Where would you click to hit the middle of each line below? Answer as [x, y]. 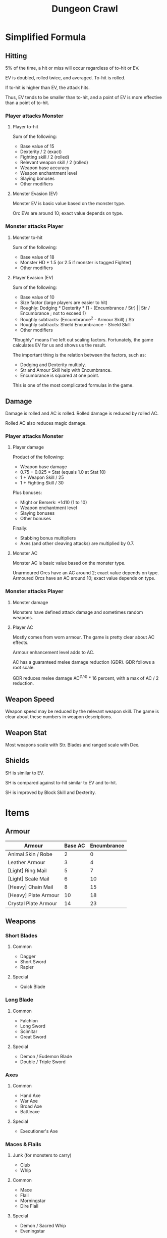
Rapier [27, 967]
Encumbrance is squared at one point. [60, 376]
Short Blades [21, 936]
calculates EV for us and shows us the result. [59, 345]
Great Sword [33, 1036]
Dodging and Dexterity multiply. [53, 365]
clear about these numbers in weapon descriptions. [59, 717]
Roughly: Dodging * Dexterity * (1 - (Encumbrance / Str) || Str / [85, 308]
